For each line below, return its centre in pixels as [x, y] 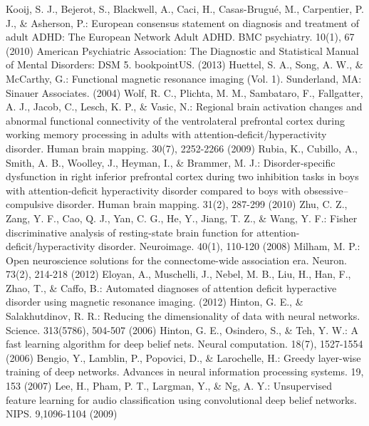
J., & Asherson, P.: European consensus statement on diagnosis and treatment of [182, 22]
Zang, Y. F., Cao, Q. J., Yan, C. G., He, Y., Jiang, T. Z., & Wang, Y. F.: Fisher [182, 218]
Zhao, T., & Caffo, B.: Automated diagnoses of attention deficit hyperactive [171, 287]
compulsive [30, 204]
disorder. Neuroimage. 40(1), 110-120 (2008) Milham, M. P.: [229, 246]
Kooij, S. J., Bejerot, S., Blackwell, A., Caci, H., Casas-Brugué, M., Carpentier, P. [185, 9]
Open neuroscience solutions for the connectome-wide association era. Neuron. [176, 260]
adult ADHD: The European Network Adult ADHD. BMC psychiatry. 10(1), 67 [180, 37]
